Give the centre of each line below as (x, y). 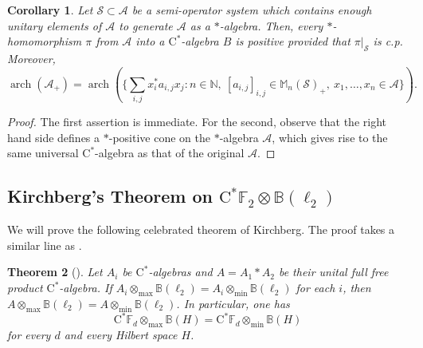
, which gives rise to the (330, 137)
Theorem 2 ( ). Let (55, 272)
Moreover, (31, 58)
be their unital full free (333, 272)
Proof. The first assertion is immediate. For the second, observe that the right (197, 122)
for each (315, 288)
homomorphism (45, 41)
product (25, 288)
